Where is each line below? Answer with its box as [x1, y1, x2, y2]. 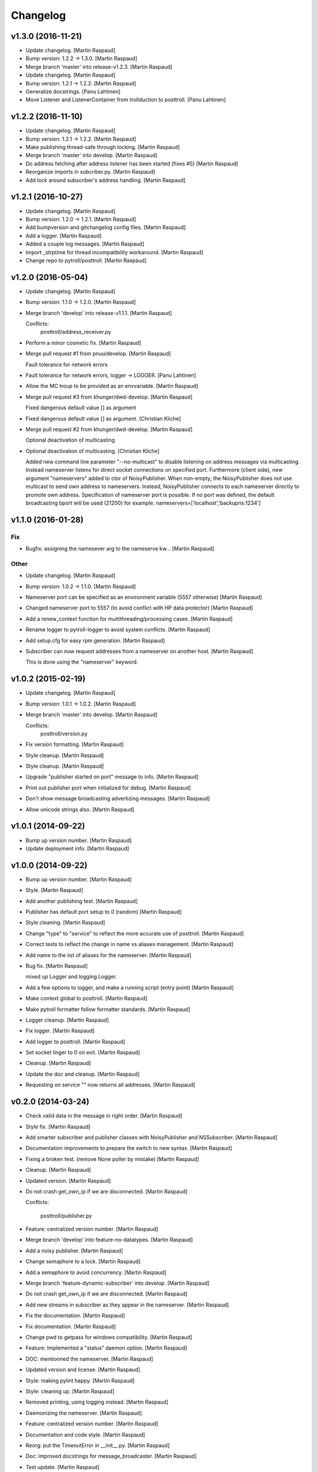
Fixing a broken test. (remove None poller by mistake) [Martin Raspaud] [25, 1155, 200, 1162]
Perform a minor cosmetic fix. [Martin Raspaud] [25, 339, 141, 346]
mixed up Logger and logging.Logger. [25, 973, 117, 980]
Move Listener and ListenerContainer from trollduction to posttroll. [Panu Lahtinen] [25, 96, 226, 103]
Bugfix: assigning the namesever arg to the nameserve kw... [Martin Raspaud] [25, 545, 214, 552]
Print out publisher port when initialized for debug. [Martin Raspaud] [25, 784, 191, 791]
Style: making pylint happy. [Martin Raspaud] [25, 1377, 135, 1384]
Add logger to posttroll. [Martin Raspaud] [25, 1038, 125, 1045]
